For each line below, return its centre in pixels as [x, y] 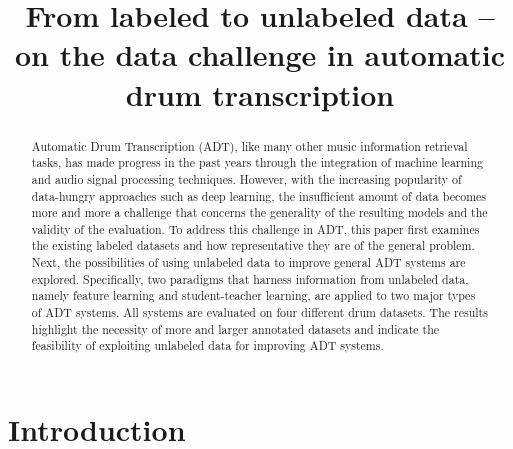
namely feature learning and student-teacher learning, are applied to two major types [253, 295]
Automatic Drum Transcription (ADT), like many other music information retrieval [249, 145]
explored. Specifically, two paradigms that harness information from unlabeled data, [250, 278]
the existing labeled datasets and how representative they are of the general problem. [253, 245]
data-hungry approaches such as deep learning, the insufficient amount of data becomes [259, 195]
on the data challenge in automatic [260, 54]
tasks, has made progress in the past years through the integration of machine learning [257, 162]
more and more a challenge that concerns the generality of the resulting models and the [259, 212]
